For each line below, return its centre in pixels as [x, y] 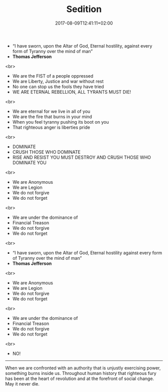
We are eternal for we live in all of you [51, 111]
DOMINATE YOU [29, 162]
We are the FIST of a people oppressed [53, 76]
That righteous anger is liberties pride [51, 127]
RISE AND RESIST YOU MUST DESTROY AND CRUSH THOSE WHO [82, 157]
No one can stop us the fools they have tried [58, 87]
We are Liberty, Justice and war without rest [58, 81]
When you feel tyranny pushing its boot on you [60, 122]
